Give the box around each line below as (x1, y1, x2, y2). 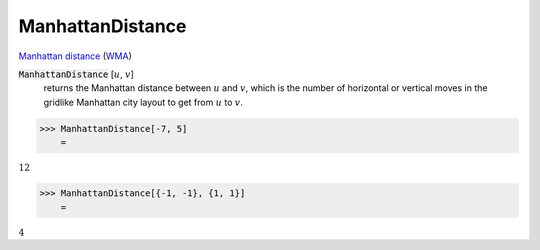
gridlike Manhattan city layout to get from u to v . (43, 96, 244, 108)
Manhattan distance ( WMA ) (18, 50, 132, 62)
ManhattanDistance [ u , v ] (18, 68, 134, 80)
